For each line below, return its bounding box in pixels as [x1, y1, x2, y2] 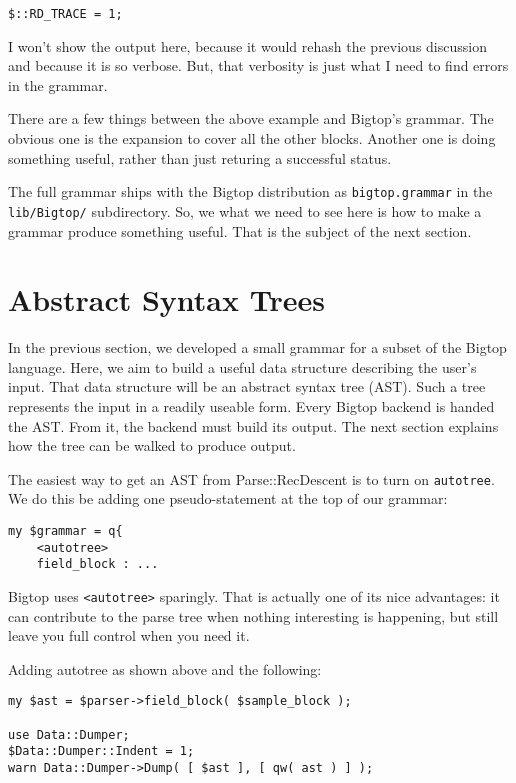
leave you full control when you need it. [8, 625, 250, 646]
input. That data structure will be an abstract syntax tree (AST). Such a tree [8, 376, 486, 397]
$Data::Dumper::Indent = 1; [8, 744, 195, 759]
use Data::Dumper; [8, 727, 130, 742]
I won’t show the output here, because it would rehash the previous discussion [8, 35, 487, 56]
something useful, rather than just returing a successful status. [8, 147, 392, 168]
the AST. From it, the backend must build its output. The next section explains [8, 415, 499, 436]
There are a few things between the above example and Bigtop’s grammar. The [8, 108, 494, 129]
